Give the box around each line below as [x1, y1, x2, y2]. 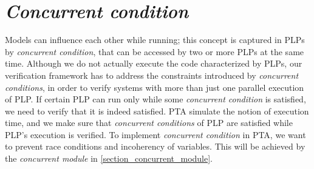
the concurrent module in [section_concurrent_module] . [5, 152, 213, 165]
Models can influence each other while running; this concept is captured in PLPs [5, 33, 305, 46]
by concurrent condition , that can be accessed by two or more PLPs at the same [5, 45, 304, 58]
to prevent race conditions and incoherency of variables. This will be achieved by [5, 140, 305, 153]
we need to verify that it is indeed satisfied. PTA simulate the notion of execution [5, 104, 309, 117]
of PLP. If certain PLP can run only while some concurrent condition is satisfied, [5, 93, 306, 105]
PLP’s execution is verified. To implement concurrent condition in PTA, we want [5, 128, 306, 141]
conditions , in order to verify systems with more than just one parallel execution [5, 81, 304, 93]
